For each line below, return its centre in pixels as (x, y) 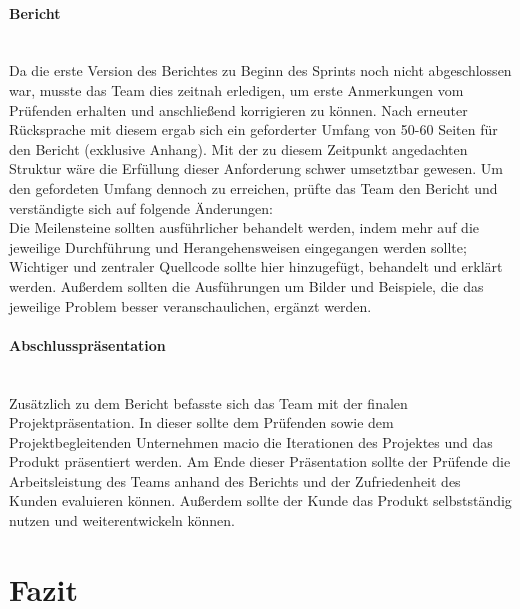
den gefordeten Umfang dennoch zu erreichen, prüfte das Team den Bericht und (253, 187)
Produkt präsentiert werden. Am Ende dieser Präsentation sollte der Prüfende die (260, 461)
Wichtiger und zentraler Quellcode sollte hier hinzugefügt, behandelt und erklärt (256, 266)
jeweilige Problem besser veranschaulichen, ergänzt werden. (190, 305)
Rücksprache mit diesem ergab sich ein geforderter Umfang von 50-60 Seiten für (253, 129)
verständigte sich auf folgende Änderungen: (141, 207)
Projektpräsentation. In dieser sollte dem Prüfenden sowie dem (201, 422)
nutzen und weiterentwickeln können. (122, 520)
